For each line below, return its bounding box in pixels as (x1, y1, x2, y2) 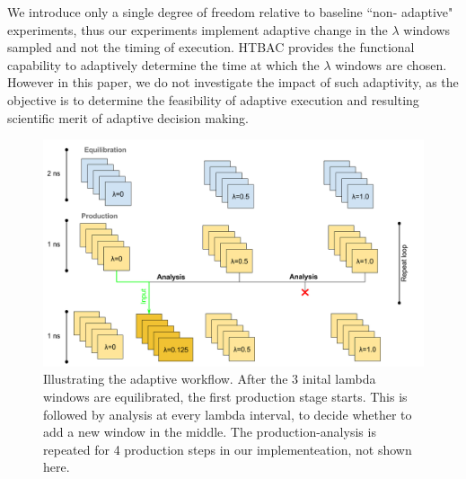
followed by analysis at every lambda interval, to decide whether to (43, 404, 412, 423)
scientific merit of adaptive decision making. (7, 108, 249, 127)
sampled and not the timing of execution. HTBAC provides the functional (7, 38, 415, 57)
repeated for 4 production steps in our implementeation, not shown (43, 439, 412, 458)
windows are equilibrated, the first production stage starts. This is (43, 386, 408, 405)
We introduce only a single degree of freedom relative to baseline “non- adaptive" (7, 3, 453, 21)
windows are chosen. (335, 55, 447, 74)
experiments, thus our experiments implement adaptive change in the (7, 20, 388, 39)
